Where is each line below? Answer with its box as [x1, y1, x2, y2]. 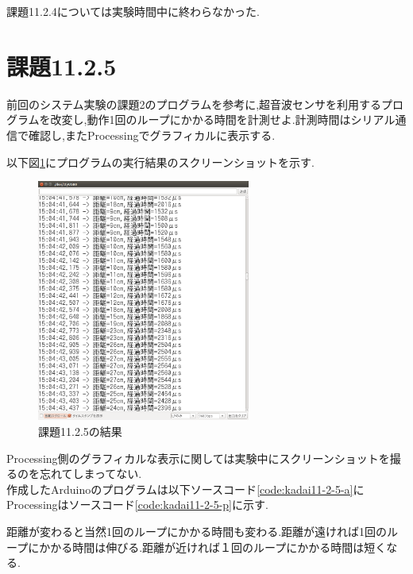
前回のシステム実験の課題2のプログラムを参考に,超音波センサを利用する [6, 95, 382, 112]
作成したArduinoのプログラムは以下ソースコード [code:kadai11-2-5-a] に [6, 480, 365, 497]
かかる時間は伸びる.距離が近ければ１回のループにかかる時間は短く [39, 538, 387, 555]
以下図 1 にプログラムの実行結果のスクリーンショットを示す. [6, 153, 315, 170]
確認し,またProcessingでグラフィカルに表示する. [28, 126, 276, 143]
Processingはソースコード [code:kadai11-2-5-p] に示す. [6, 496, 268, 513]
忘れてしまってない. [39, 465, 142, 482]
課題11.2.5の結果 [38, 423, 122, 440]
